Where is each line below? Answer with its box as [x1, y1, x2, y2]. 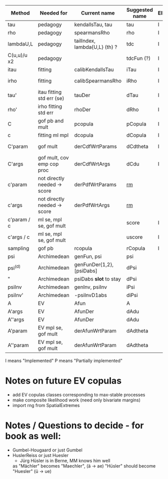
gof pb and [37, 117, 64, 124]
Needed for [39, 9, 67, 16]
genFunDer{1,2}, [74, 261, 114, 268]
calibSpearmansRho [74, 77, 121, 84]
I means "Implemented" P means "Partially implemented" [5, 357, 123, 363]
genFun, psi [74, 253, 102, 259]
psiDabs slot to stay [74, 275, 121, 282]
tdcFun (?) [126, 55, 151, 61]
